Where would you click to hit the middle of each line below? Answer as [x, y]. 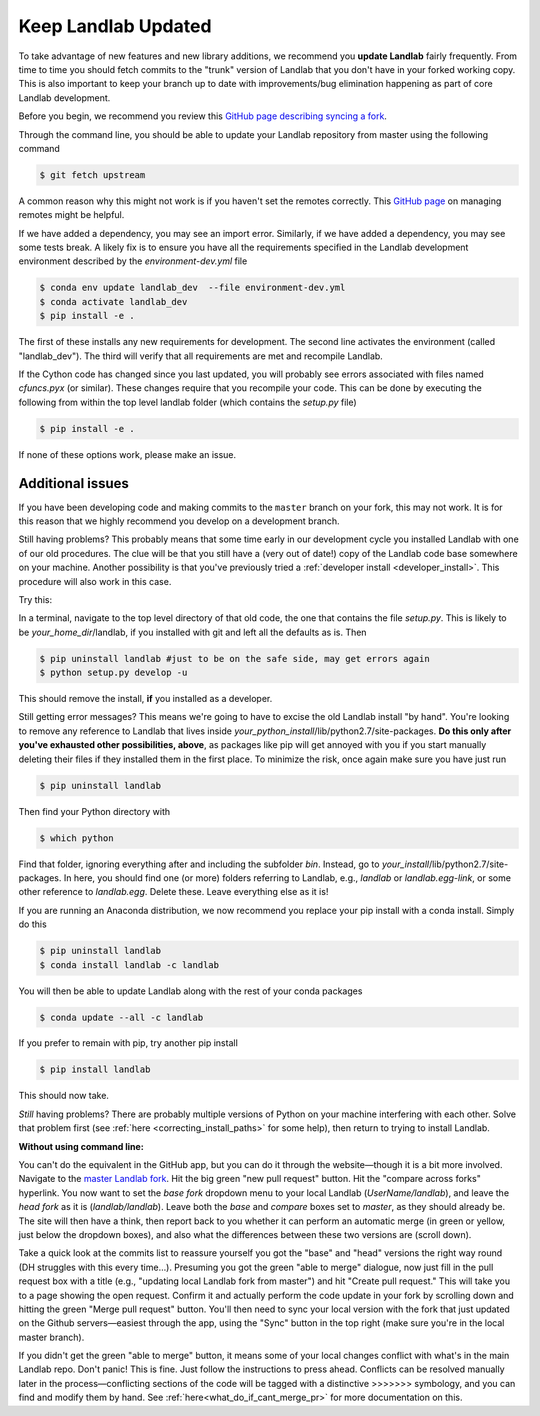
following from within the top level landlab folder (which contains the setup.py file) [187, 402]
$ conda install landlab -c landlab [129, 964]
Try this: [35, 599]
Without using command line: [81, 1146]
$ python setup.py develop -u [113, 673]
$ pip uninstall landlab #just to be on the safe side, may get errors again [234, 658]
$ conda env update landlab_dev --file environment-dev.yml [192, 288]
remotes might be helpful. [71, 215]
